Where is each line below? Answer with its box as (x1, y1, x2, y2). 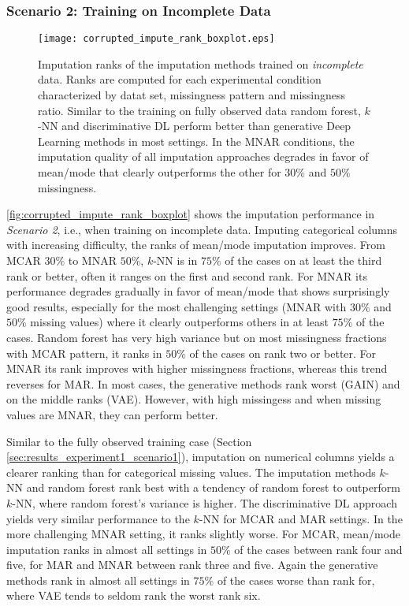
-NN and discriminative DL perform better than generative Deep (38, 117, 351, 134)
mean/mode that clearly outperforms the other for (38, 164, 281, 180)
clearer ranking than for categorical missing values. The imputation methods (6, 463, 376, 480)
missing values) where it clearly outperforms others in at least (30, 314, 329, 330)
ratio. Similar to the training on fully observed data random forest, (38, 102, 361, 118)
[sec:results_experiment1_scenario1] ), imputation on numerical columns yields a (6, 448, 395, 465)
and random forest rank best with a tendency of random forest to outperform (26, 479, 400, 496)
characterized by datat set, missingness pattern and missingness (38, 87, 346, 103)
